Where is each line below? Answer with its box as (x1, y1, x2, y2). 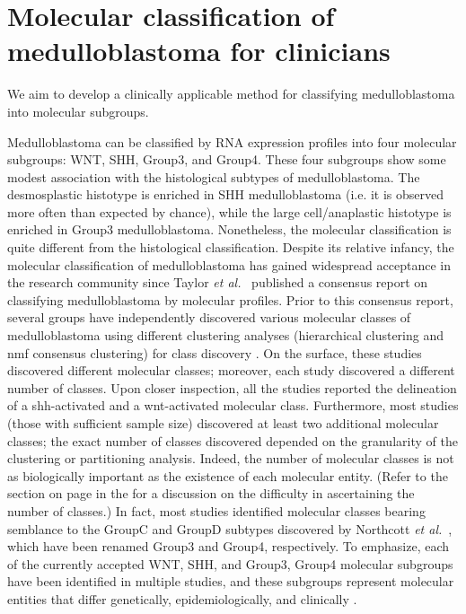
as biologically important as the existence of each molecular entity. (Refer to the (7, 466, 448, 485)
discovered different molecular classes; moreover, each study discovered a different (7, 361, 455, 380)
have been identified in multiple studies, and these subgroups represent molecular (7, 572, 454, 591)
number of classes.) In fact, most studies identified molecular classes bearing (7, 501, 426, 520)
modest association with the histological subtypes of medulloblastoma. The (7, 167, 420, 186)
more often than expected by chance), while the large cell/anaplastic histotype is (7, 202, 452, 221)
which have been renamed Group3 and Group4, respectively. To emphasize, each (7, 537, 450, 556)
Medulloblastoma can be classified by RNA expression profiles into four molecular (7, 132, 457, 151)
